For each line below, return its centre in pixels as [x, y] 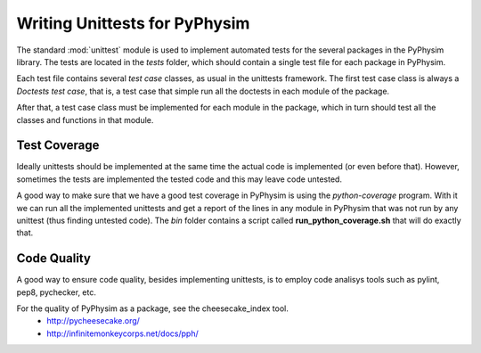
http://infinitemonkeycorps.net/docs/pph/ [123, 333]
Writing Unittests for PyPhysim [133, 23]
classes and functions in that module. [85, 119]
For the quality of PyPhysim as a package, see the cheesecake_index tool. [152, 308]
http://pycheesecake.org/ [93, 321]
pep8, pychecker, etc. [57, 292]
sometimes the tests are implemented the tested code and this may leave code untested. [179, 179]
